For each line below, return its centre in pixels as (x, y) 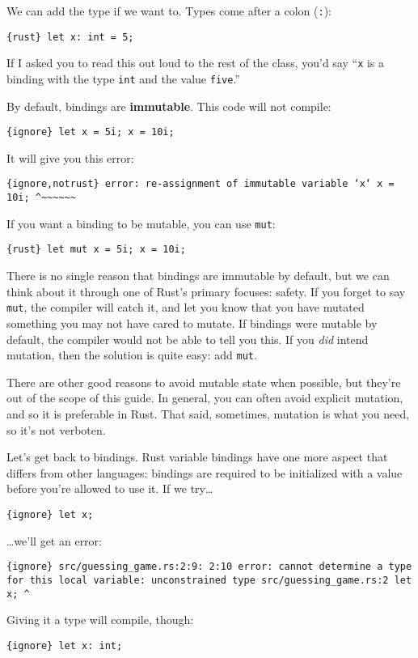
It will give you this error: (70, 157)
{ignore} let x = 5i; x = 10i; (91, 132)
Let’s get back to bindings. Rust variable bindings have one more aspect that (197, 457)
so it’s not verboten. (56, 429)
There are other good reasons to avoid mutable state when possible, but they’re (204, 382)
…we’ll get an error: (54, 540)
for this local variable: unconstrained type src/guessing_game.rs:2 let (209, 580)
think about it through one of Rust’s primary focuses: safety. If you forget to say (206, 291)
